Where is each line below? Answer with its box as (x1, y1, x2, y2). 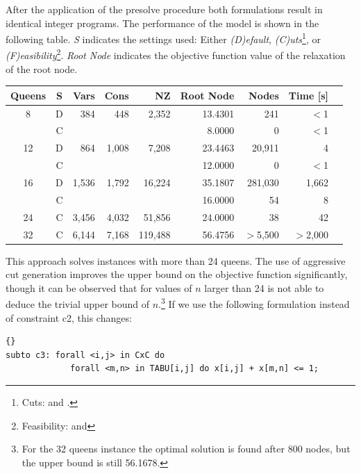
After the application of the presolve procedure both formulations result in (6, 2, 323, 16)
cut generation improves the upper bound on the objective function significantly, (6, 267, 348, 281)
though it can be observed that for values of (6, 280, 192, 295)
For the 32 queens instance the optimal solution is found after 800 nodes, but (22, 441, 351, 456)
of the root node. (6, 61, 78, 76)
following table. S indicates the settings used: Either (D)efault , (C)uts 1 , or (6, 30, 321, 46)
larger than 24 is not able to (204, 280, 324, 295)
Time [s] (288, 88, 328, 102)
